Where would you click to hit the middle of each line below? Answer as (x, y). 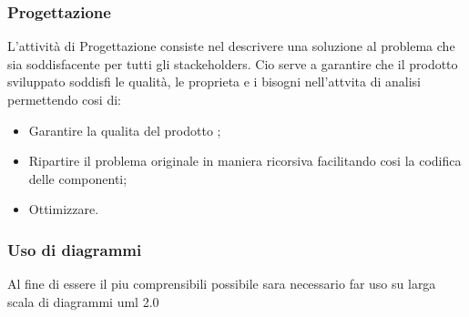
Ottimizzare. (64, 209)
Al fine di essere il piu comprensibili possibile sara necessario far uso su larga (222, 284)
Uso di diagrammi (75, 249)
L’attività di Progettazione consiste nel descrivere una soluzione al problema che (231, 46)
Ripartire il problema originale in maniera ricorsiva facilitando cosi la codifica (245, 161)
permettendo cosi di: (64, 99)
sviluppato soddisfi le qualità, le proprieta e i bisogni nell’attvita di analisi (214, 82)
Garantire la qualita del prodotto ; (125, 130)
